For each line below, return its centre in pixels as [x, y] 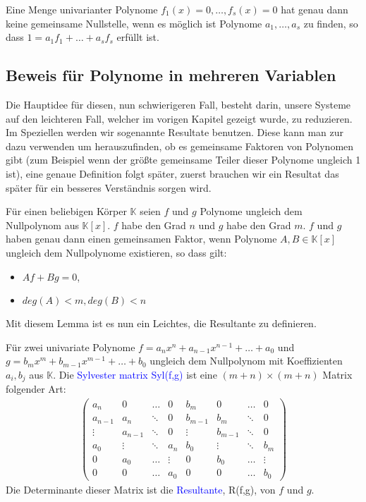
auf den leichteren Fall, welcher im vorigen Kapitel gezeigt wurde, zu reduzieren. [179, 118]
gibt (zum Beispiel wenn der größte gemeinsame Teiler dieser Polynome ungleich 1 [183, 160]
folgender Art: [36, 389]
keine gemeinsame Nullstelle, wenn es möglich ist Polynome [134, 23]
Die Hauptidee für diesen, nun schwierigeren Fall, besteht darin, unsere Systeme [178, 104]
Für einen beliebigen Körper [66, 211]
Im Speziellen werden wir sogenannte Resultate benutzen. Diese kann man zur [175, 132]
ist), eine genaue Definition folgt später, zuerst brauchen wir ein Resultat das [172, 173]
